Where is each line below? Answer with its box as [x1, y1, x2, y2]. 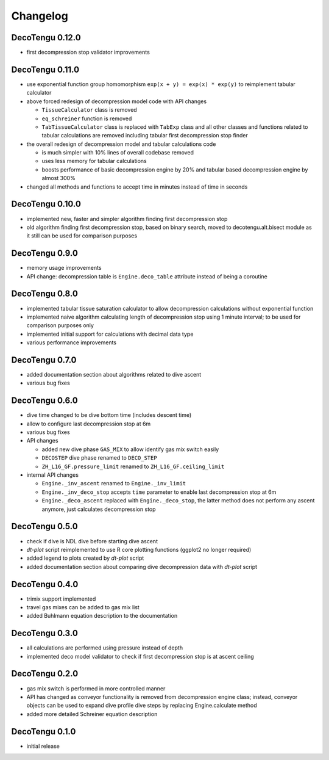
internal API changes [26, 471, 79, 479]
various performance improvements [26, 339, 117, 346]
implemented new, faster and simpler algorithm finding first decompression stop [26, 215, 228, 222]
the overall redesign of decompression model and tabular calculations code [26, 140, 216, 148]
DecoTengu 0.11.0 [11, 64, 79, 74]
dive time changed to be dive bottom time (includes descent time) [26, 411, 192, 419]
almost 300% [41, 175, 76, 182]
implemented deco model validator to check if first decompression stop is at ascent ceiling [26, 653, 254, 660]
